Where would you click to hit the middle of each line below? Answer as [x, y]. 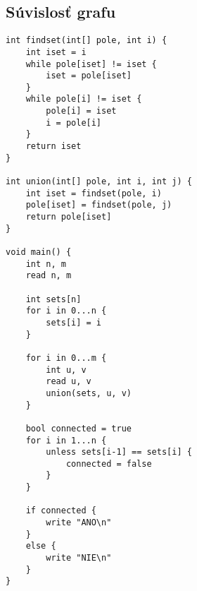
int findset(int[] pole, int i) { [87, 41]
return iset [53, 147]
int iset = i [56, 52]
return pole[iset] [69, 217]
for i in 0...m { [66, 358]
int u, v [66, 370]
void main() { [39, 252]
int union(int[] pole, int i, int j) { [99, 182]
